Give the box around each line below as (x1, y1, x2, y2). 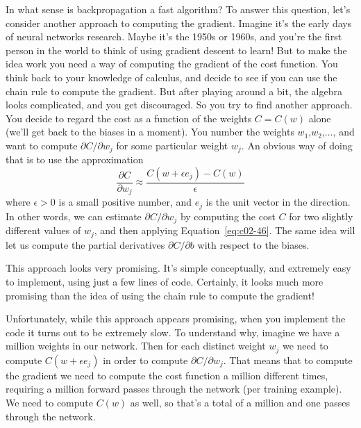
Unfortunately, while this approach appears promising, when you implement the (6, 311, 346, 326)
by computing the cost (180, 208, 276, 223)
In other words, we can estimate (6, 208, 142, 223)
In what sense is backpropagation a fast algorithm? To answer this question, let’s (6, 2, 351, 16)
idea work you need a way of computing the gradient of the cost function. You (6, 56, 338, 71)
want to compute (6, 138, 78, 152)
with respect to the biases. (197, 237, 310, 252)
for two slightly (289, 208, 353, 223)
